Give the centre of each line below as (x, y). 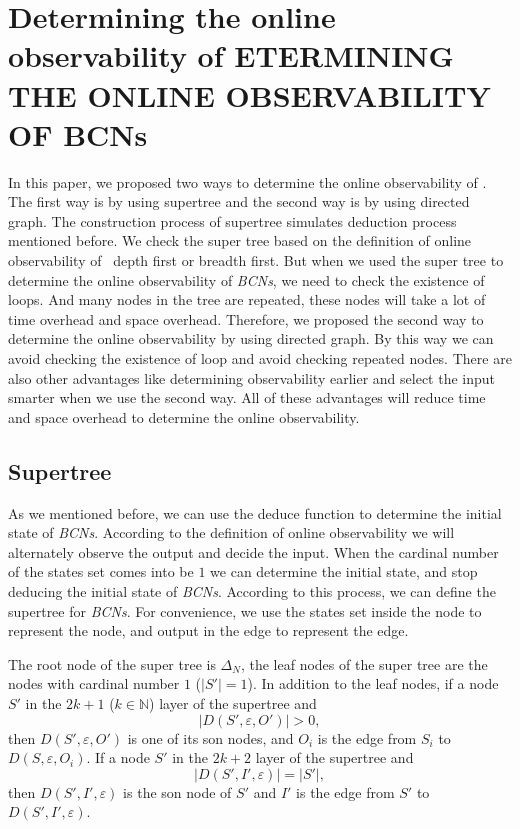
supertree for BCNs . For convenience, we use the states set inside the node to (245, 610)
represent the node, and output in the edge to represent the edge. (208, 630)
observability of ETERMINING (231, 55)
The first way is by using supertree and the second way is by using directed (239, 201)
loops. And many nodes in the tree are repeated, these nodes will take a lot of (247, 299)
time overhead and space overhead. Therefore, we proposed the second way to (246, 318)
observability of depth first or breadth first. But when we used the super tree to (256, 260)
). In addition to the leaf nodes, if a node (373, 683)
